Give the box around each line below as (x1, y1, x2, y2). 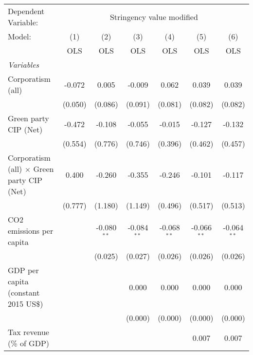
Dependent (8, 5, 45, 17)
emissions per (8, 225, 54, 236)
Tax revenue (8, 326, 49, 337)
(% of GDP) (8, 337, 50, 349)
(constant (8, 287, 40, 298)
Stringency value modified (109, 11, 198, 22)
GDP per (8, 264, 39, 276)
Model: (8, 31, 32, 42)
